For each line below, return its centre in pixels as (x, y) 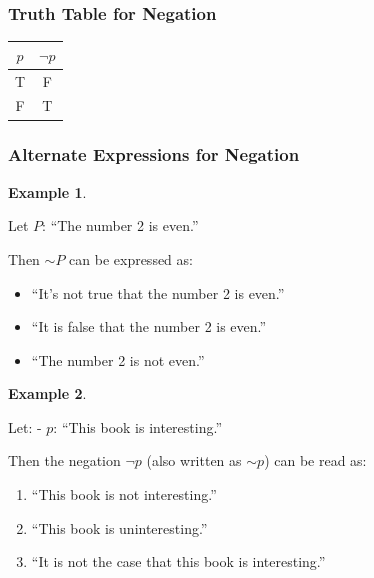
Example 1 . (47, 191)
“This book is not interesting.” (124, 494)
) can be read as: (315, 460)
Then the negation (64, 460)
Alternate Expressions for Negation (154, 154)
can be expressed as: (131, 258)
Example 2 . (47, 393)
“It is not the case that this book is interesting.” (178, 561)
